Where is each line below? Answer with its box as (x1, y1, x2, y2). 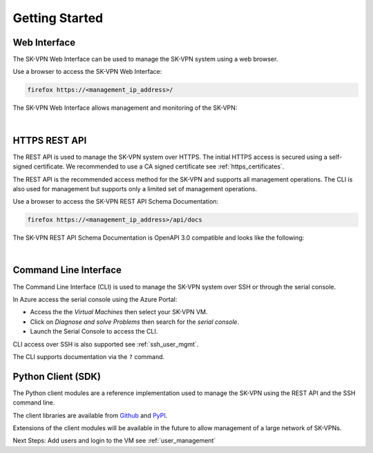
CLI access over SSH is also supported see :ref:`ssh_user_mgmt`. (12, 340, 199, 348)
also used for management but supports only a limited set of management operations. (12, 184, 258, 193)
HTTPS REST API (12, 135, 87, 146)
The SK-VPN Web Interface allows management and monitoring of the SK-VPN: (12, 104, 238, 112)
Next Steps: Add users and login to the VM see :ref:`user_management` (12, 436, 216, 445)
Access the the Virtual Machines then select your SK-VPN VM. (30, 308, 208, 316)
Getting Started (12, 10, 104, 26)
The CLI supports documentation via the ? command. (12, 352, 165, 360)
